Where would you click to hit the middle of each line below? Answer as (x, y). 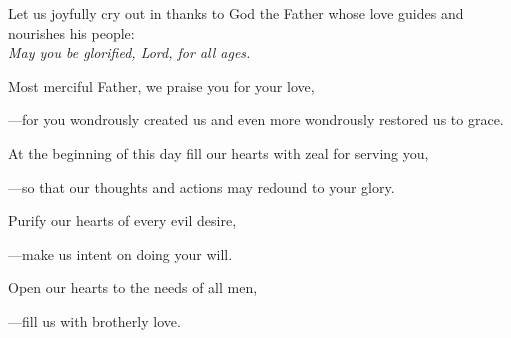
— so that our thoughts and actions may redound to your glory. (201, 186)
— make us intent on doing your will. (120, 253)
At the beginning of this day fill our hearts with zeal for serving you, (218, 152)
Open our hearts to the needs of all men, (133, 287)
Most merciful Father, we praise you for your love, (161, 85)
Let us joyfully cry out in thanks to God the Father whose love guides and (236, 13)
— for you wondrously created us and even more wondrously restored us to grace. (256, 119)
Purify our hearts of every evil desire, (122, 220)
